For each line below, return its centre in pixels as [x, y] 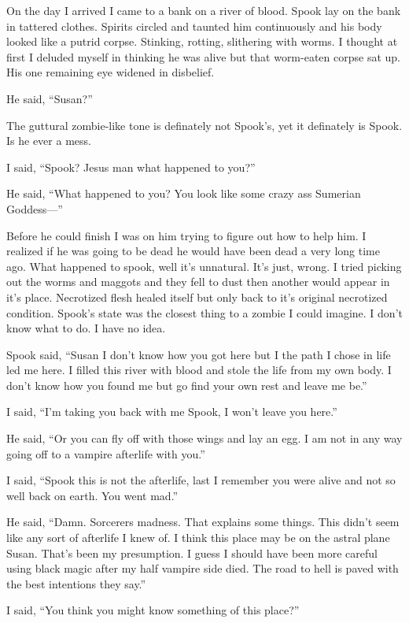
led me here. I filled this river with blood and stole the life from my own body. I [199, 370]
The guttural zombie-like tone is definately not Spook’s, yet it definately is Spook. [204, 125]
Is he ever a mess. [49, 141]
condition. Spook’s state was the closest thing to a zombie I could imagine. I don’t [204, 312]
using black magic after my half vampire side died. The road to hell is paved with [203, 568]
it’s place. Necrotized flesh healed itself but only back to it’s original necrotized [197, 297]
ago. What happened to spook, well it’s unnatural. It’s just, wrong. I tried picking [204, 266]
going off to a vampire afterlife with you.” [106, 453]
